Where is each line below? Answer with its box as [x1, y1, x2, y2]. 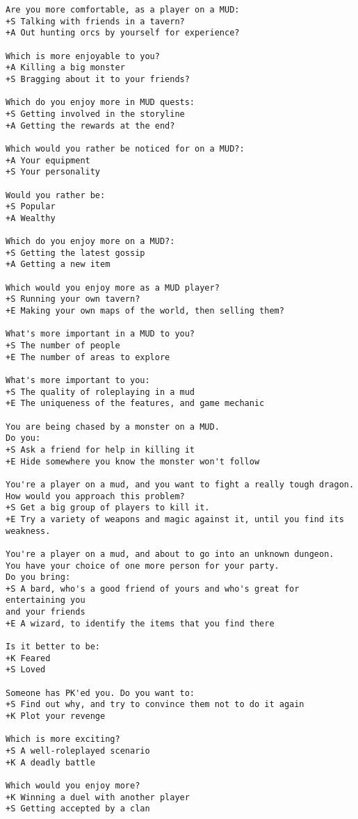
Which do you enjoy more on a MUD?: [6, 236, 175, 247]
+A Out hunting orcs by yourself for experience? [6, 28, 240, 38]
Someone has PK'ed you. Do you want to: [6, 688, 195, 698]
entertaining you [6, 595, 86, 606]
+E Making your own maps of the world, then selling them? [6, 306, 284, 316]
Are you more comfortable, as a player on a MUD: [6, 5, 240, 15]
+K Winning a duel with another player [6, 792, 190, 802]
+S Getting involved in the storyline [6, 108, 185, 119]
